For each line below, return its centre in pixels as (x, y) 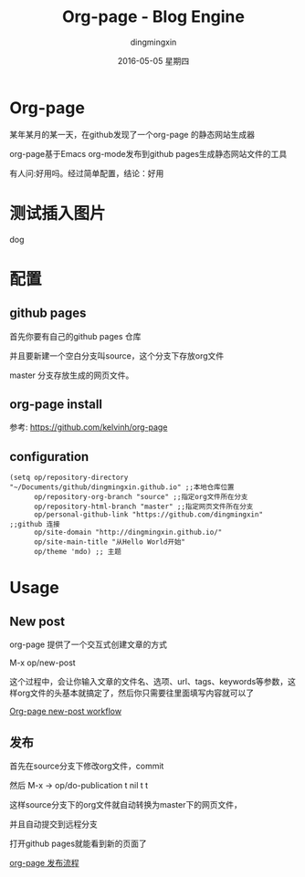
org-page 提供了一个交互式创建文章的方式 (88, 644)
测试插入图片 (58, 213)
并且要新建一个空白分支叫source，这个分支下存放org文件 (117, 355)
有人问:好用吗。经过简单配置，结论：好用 (87, 173)
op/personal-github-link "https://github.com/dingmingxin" (148, 515)
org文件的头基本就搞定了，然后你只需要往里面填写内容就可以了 (136, 693)
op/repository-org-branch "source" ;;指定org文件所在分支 (141, 497)
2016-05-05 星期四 (153, 60)
